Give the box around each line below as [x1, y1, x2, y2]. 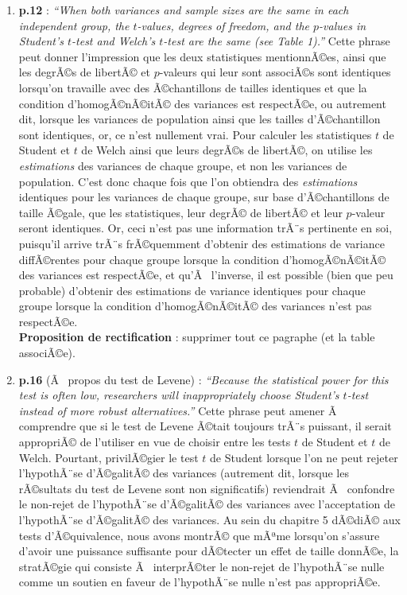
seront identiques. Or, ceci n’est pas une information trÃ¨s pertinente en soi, [18, 220, 393, 236]
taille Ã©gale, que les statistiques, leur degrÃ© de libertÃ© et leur [18, 204, 343, 220]
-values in [319, 17, 366, 33]
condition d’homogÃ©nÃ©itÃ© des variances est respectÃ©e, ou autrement [18, 95, 386, 111]
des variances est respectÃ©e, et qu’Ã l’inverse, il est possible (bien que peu [18, 266, 393, 283]
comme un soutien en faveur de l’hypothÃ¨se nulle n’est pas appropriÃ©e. [18, 574, 381, 590]
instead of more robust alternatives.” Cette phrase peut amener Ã [18, 402, 337, 418]
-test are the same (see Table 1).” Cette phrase [163, 33, 390, 49]
